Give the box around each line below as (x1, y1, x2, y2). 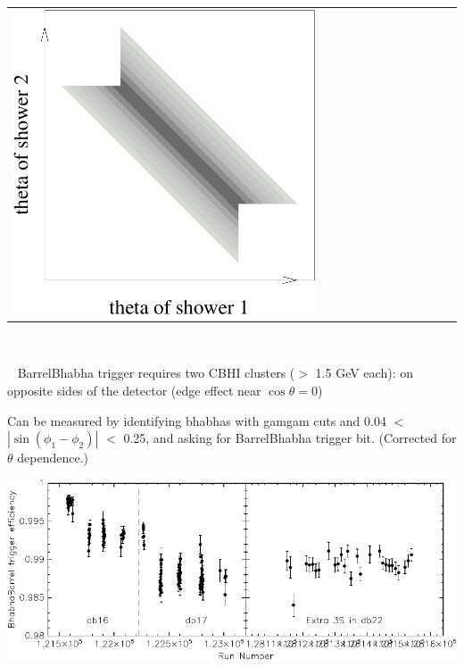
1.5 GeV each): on (315, 363, 413, 382)
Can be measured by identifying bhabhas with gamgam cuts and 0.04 (7, 411, 386, 429)
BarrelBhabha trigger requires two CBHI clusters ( (17, 363, 295, 382)
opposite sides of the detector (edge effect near (7, 380, 261, 399)
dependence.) (17, 448, 88, 467)
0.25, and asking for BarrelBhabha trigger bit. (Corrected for (123, 429, 457, 447)
